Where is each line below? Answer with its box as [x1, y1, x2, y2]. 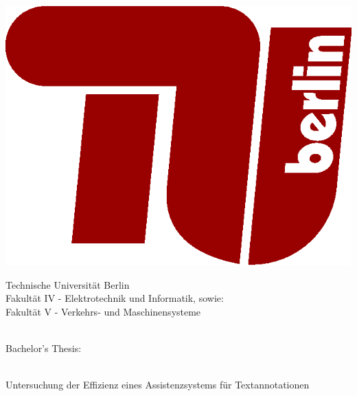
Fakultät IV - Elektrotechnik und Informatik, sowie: [5, 291, 224, 305]
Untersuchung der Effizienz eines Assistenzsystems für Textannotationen [5, 377, 310, 392]
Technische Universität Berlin [5, 277, 130, 291]
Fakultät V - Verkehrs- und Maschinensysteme [5, 304, 201, 318]
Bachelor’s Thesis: [5, 340, 82, 355]
